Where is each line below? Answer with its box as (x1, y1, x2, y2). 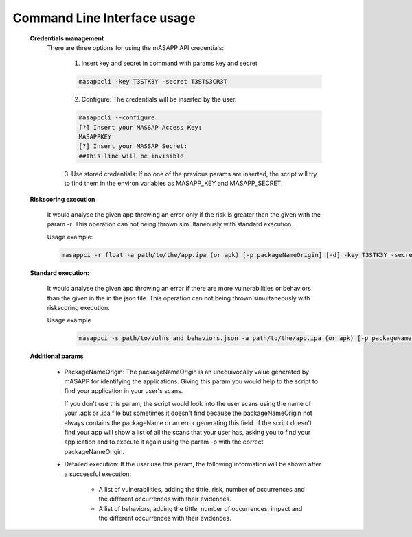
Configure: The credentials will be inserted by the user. (81, 95, 237, 104)
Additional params (30, 352, 84, 360)
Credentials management (30, 34, 104, 43)
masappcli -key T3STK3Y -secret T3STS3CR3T (78, 77, 228, 86)
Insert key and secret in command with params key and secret (81, 59, 257, 68)
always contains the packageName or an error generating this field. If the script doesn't (64, 418, 312, 427)
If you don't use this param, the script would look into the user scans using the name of (64, 399, 312, 407)
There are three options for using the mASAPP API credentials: (47, 43, 225, 51)
